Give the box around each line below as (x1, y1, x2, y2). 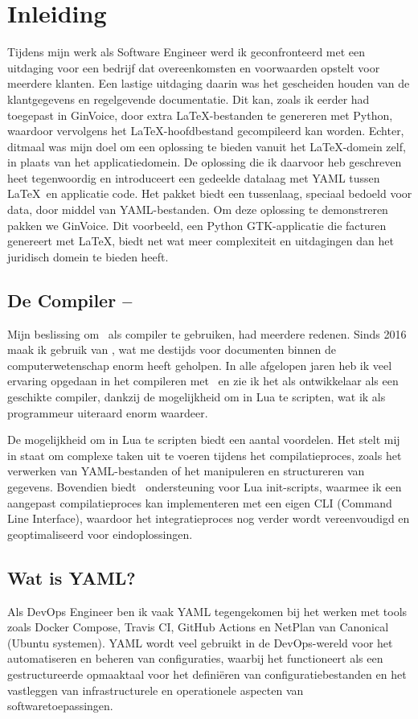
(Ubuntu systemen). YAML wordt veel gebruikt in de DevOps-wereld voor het (7, 634, 393, 651)
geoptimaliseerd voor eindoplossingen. (7, 525, 193, 542)
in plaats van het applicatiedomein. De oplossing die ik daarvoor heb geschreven (7, 154, 402, 171)
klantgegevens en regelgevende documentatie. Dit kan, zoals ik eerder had (7, 90, 370, 107)
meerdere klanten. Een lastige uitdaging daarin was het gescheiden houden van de (7, 75, 410, 92)
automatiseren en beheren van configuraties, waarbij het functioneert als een (7, 650, 383, 667)
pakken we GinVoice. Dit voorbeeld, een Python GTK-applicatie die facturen (7, 216, 387, 233)
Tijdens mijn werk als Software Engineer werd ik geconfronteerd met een (7, 43, 366, 60)
